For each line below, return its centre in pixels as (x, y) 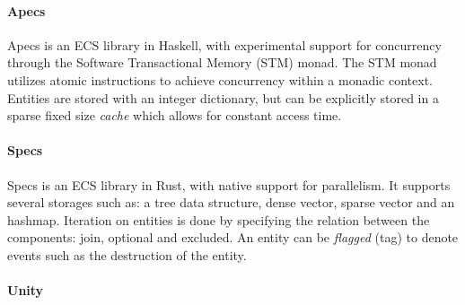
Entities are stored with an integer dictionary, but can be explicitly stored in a (223, 97)
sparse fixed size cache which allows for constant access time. (175, 115)
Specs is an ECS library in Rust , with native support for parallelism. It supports (229, 184)
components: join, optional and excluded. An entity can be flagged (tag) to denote (233, 237)
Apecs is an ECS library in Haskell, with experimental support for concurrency (224, 44)
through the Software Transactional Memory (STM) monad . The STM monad (222, 62)
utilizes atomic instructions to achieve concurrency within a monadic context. (220, 79)
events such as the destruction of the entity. (127, 254)
